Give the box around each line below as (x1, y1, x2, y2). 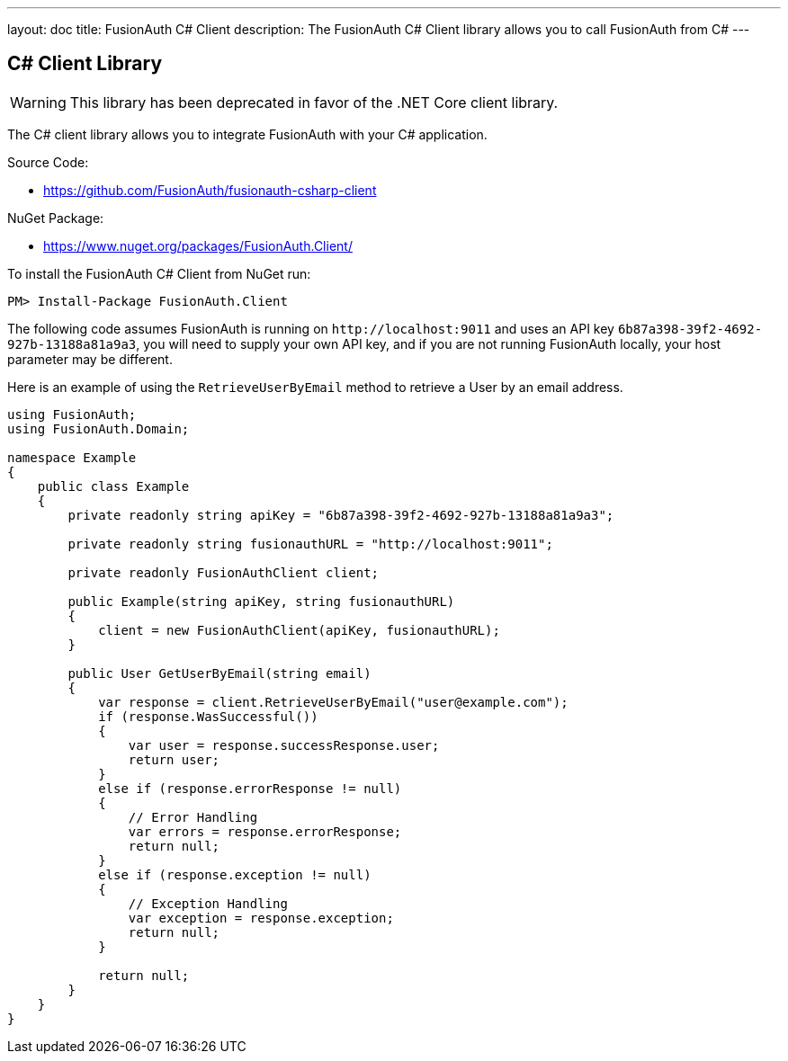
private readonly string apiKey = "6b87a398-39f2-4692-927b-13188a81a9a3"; (67, 507, 614, 522)
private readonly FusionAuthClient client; (67, 565, 380, 580)
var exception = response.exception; (128, 910, 394, 925)
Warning (10, 93, 67, 111)
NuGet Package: (7, 210, 104, 226)
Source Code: (7, 154, 89, 170)
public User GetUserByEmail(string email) (67, 665, 372, 681)
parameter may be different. (7, 351, 173, 367)
